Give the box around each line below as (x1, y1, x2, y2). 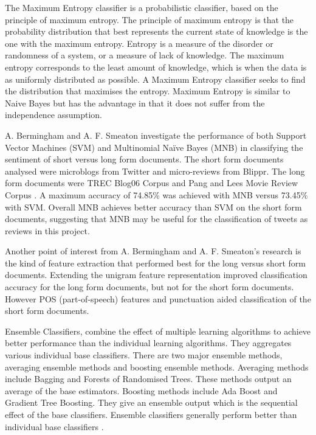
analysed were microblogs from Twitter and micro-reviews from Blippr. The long (5, 164, 305, 177)
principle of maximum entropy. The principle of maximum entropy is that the (5, 13, 294, 26)
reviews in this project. (5, 224, 90, 237)
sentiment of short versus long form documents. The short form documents (5, 153, 284, 165)
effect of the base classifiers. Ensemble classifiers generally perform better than (5, 408, 297, 420)
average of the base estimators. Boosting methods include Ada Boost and (5, 384, 278, 397)
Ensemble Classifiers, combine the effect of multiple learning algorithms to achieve (5, 324, 311, 337)
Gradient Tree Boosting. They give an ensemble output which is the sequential (5, 396, 298, 409)
